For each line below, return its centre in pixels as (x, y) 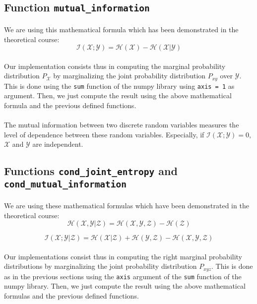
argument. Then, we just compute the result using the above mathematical (118, 95)
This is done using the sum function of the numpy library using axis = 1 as (119, 86)
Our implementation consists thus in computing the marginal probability (115, 66)
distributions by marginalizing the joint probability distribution (100, 266)
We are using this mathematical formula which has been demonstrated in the (121, 29)
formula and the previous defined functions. (70, 105)
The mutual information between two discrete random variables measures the (122, 125)
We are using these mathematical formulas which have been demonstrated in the (127, 205)
